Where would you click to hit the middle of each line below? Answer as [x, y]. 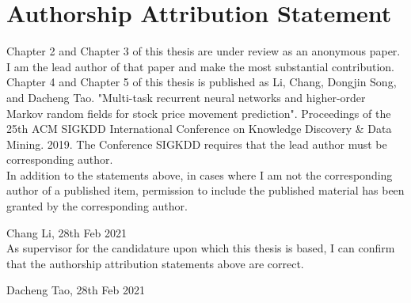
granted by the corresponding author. [97, 206]
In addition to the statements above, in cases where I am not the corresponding [200, 174]
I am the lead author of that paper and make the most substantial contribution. [200, 66]
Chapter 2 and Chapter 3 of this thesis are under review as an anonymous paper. [204, 51]
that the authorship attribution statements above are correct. [155, 263]
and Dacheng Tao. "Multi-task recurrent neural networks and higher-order [186, 97]
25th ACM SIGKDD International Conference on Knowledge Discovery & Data [199, 129]
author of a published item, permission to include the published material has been [205, 190]
